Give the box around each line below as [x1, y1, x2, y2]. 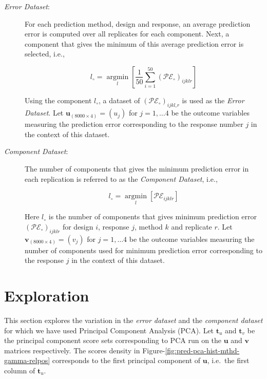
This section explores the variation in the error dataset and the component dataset [4, 315, 263, 326]
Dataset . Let [25, 107, 64, 118]
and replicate [171, 221, 212, 232]
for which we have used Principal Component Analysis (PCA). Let [4, 325, 214, 335]
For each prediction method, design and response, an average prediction [25, 18, 251, 29]
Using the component [25, 94, 92, 105]
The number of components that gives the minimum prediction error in [25, 163, 249, 174]
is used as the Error [182, 94, 244, 105]
